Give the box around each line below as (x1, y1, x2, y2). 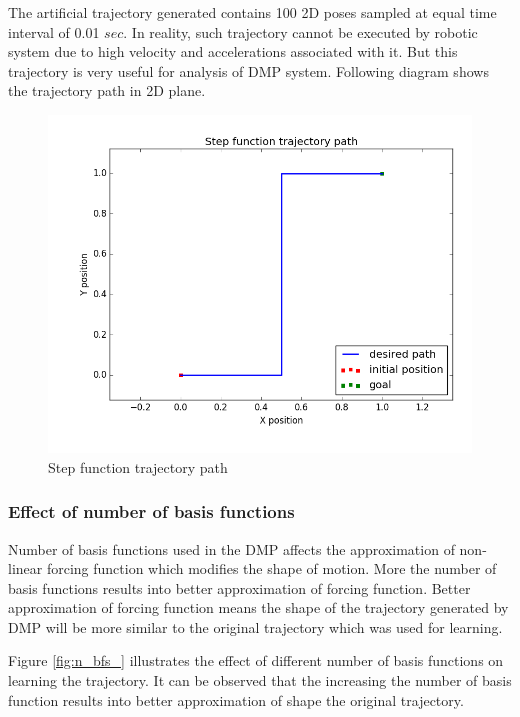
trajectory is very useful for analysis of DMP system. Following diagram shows (8, 60, 489, 81)
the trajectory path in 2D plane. (8, 80, 206, 101)
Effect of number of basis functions (8, 499, 295, 524)
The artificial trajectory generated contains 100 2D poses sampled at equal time (8, 2, 497, 22)
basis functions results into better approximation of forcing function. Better (8, 577, 471, 598)
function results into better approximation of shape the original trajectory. (8, 689, 464, 710)
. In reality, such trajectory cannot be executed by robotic (123, 21, 478, 42)
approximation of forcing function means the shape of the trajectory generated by (8, 597, 509, 618)
